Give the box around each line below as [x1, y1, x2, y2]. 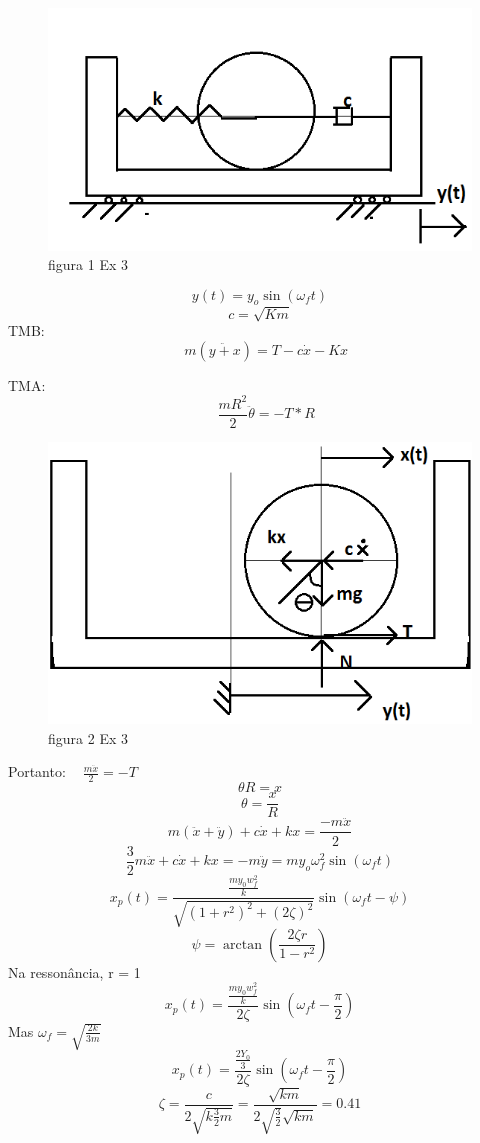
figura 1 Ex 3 [48, 254, 128, 275]
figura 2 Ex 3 [48, 727, 128, 748]
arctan [223, 937, 263, 952]
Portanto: [8, 761, 66, 782]
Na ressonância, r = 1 [8, 961, 141, 982]
